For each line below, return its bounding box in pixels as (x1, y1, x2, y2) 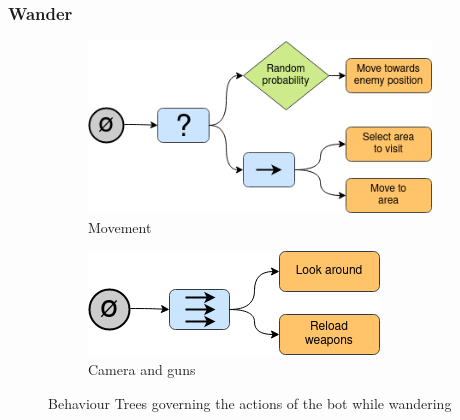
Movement (88, 216, 152, 237)
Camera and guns (88, 359, 196, 379)
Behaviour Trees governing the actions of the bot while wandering (48, 392, 452, 413)
